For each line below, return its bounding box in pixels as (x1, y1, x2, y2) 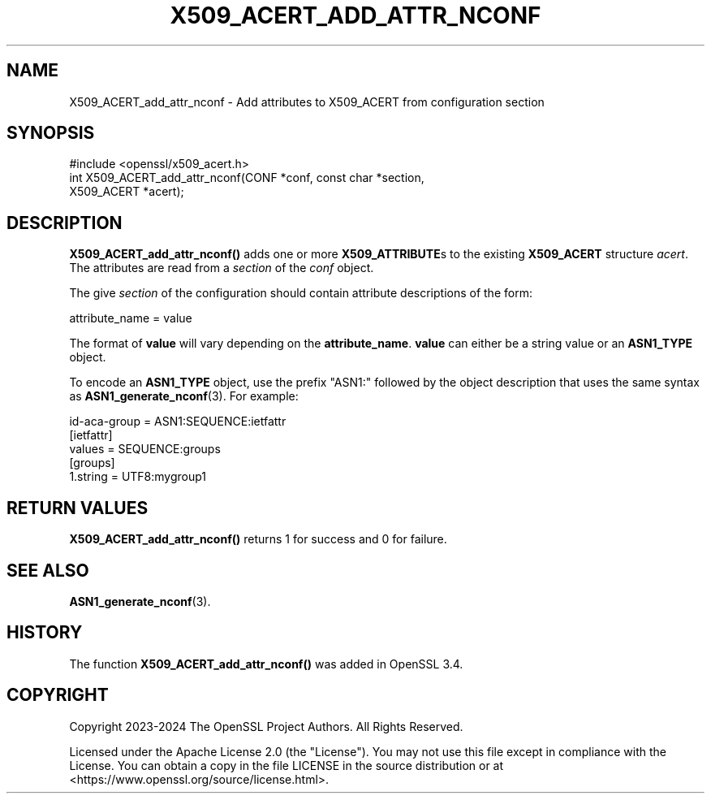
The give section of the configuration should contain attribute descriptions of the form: (69, 286, 532, 301)
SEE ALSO (6, 560, 89, 581)
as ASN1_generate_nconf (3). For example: (69, 389, 299, 404)
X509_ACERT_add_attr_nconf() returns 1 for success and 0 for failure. (69, 532, 447, 547)
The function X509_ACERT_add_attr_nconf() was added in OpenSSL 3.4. (69, 656, 463, 671)
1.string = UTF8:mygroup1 (69, 469, 207, 484)
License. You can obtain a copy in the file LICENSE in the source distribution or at (69, 758, 504, 772)
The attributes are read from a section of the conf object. (69, 261, 374, 275)
